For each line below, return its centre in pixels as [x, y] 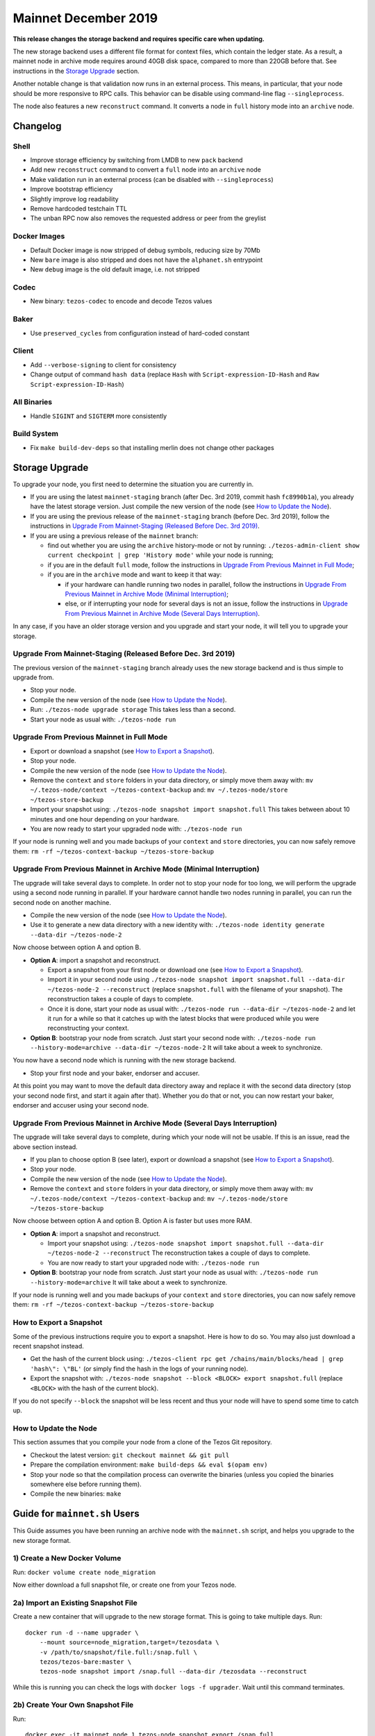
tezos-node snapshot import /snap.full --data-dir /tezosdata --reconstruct [173, 1671]
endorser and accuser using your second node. [81, 1105]
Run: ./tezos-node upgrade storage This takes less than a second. [133, 710]
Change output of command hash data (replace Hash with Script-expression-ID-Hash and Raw [175, 374]
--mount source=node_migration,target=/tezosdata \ [129, 1643]
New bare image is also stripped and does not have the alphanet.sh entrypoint [147, 260]
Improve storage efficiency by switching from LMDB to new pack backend [136, 160]
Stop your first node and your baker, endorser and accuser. [115, 1073]
